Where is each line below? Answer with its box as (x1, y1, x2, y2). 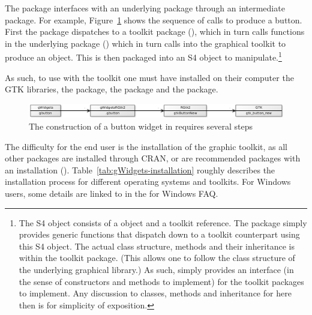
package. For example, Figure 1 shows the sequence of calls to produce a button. (5, 13, 302, 26)
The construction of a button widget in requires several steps (29, 120, 253, 132)
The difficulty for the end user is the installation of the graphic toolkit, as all (5, 140, 288, 152)
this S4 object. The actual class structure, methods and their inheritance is (19, 239, 295, 252)
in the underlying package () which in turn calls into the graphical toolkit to (5, 37, 286, 49)
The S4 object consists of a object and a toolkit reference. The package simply (19, 216, 307, 229)
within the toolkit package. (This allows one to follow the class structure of (19, 251, 295, 264)
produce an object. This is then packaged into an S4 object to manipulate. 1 (5, 49, 282, 64)
